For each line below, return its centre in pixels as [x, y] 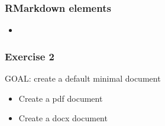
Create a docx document [63, 118]
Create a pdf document [61, 98]
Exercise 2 [30, 56]
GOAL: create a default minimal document [83, 78]
